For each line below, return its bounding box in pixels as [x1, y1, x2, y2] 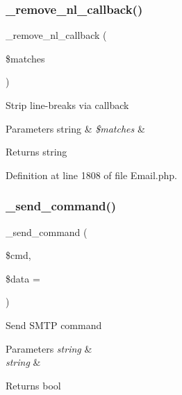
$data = [6, 271, 40, 285]
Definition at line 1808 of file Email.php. [6, 167, 177, 182]
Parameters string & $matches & [6, 121, 145, 135]
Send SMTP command [6, 317, 102, 332]
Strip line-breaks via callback [6, 98, 129, 112]
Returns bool [6, 378, 61, 392]
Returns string [6, 144, 67, 159]
